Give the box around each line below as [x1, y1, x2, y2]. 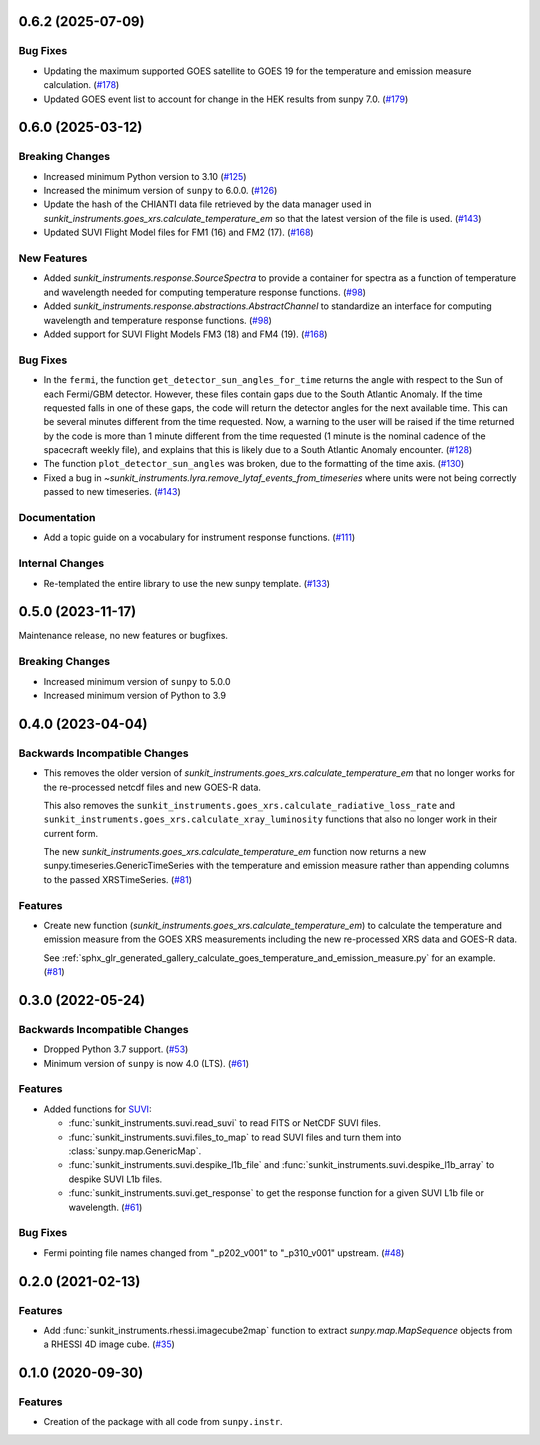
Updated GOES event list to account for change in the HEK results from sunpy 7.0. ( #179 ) [43, 93, 409, 105]
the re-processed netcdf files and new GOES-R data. [43, 781, 262, 793]
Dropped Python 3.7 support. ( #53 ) [43, 1043, 189, 1055]
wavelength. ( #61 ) [68, 1201, 143, 1213]
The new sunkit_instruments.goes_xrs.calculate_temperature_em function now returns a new [43, 846, 427, 858]
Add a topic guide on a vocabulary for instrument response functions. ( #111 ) [43, 531, 355, 544]
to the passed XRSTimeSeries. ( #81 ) [43, 873, 192, 885]
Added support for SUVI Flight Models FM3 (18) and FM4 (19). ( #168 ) [43, 328, 328, 340]
